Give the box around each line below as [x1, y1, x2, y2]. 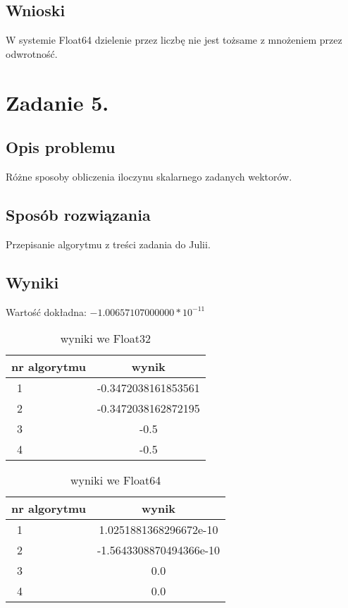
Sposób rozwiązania [6, 203, 151, 225]
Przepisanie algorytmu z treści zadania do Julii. [6, 236, 211, 251]
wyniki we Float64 [70, 472, 161, 489]
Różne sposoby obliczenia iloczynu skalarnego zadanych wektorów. [6, 169, 292, 183]
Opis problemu [6, 136, 116, 158]
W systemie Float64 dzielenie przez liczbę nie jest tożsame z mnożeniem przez [6, 32, 342, 47]
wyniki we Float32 [60, 330, 151, 347]
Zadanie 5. [6, 87, 109, 116]
